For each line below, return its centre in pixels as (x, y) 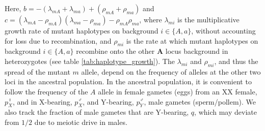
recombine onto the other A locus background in (152, 51)
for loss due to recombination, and (58, 40)
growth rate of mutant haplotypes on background (82, 30)
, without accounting (223, 30)
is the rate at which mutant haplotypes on (192, 40)
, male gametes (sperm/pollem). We (200, 101)
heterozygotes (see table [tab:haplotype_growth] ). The (90, 61)
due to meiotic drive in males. (81, 122)
